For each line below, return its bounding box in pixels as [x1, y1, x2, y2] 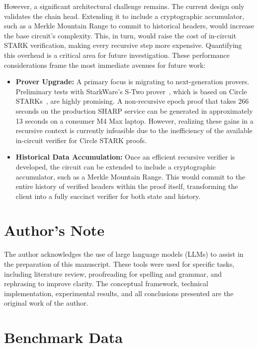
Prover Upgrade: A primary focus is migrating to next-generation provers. [15, 76, 250, 87]
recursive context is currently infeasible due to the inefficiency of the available [15, 125, 253, 136]
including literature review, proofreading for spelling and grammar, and [4, 268, 222, 279]
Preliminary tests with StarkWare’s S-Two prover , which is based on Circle [15, 86, 247, 96]
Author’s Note [4, 220, 105, 240]
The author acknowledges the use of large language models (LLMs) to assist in [4, 249, 244, 259]
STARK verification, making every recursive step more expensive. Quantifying [4, 40, 242, 50]
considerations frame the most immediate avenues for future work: [4, 59, 206, 70]
